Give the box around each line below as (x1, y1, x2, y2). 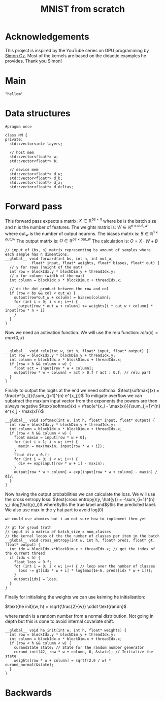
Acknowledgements (5, 31, 90, 42)
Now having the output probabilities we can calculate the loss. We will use (5, 491, 156, 497)
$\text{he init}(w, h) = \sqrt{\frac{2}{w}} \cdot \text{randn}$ (5, 603, 127, 609)
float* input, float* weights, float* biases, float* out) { (31, 261, 160, 266)
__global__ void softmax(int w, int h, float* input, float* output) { (5, 418, 155, 423)
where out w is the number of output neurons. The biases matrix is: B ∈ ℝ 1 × (5, 230, 159, 237)
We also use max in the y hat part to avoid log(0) (5, 507, 103, 513)
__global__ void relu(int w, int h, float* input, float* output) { (5, 349, 149, 354)
